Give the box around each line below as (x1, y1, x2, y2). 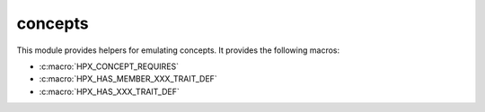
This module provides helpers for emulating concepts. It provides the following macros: (16, 45, 340, 56)
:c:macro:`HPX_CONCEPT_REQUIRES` (39, 61, 180, 72)
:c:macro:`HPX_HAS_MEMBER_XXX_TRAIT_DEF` (39, 73, 217, 84)
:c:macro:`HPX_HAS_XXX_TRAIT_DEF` (39, 86, 180, 97)
